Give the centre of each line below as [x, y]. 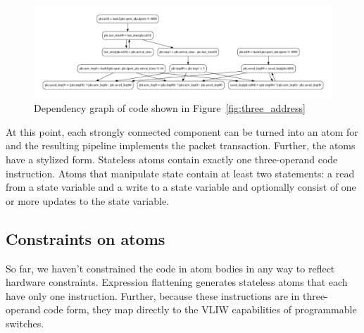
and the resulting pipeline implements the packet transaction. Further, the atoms [181, 145]
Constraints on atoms [86, 238]
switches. [25, 323]
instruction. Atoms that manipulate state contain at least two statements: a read [180, 173]
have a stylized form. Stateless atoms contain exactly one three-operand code [172, 159]
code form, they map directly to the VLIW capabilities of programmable [200, 309]
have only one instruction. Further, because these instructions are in [153, 295]
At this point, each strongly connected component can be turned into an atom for [182, 131]
